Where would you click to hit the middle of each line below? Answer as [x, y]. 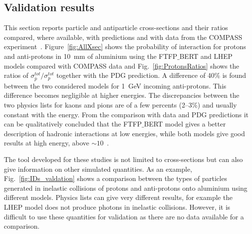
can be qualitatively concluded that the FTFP [73, 124]
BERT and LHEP [206, 56]
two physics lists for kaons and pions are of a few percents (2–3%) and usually [120, 105]
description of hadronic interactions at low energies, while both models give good [125, 133]
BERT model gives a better [185, 124]
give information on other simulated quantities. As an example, [98, 169]
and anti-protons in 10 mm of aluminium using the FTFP [91, 56]
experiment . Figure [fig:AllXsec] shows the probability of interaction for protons [125, 46]
